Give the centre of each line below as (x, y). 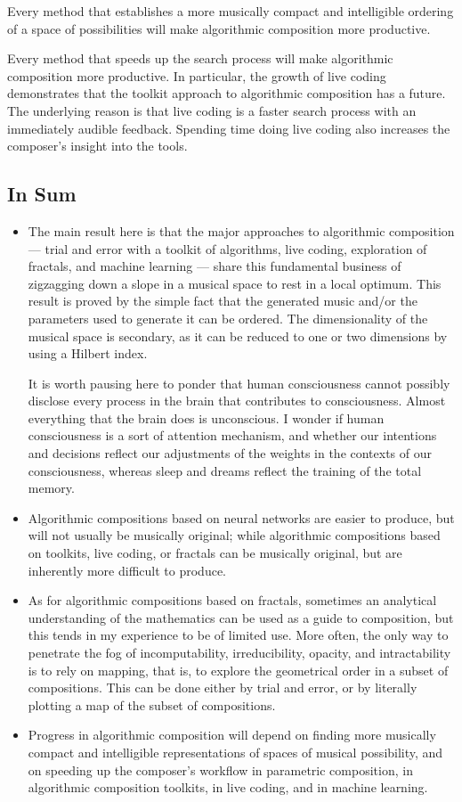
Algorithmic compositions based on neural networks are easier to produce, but (241, 517)
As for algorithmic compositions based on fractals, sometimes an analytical (232, 600)
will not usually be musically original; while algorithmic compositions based (234, 535)
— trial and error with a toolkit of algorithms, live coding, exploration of (227, 248)
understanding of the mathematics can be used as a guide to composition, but (241, 617)
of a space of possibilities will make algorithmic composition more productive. (219, 28)
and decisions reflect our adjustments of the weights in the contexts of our (230, 453)
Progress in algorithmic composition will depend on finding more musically (232, 735)
